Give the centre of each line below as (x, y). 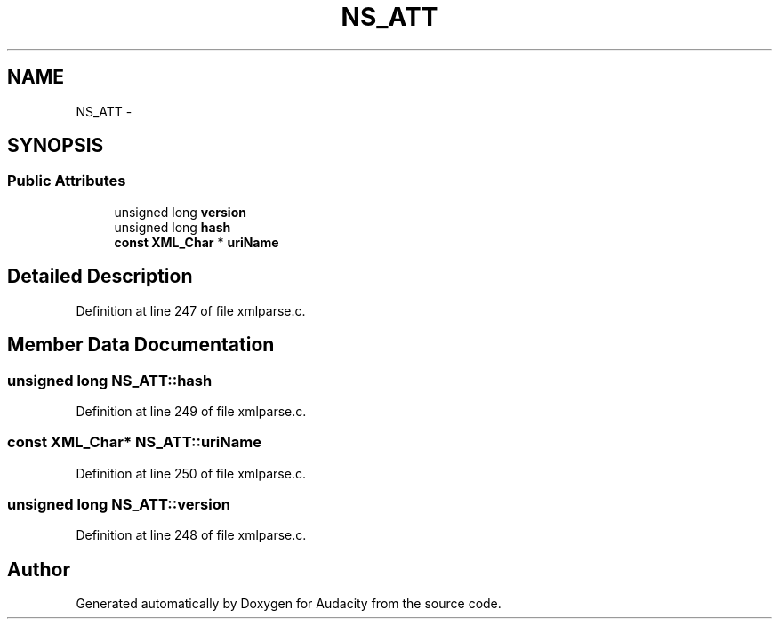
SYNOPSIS (56, 146)
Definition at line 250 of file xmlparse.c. (191, 473)
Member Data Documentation (141, 345)
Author (39, 569)
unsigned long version (180, 212)
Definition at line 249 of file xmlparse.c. (191, 411)
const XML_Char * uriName (197, 242)
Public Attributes (67, 181)
